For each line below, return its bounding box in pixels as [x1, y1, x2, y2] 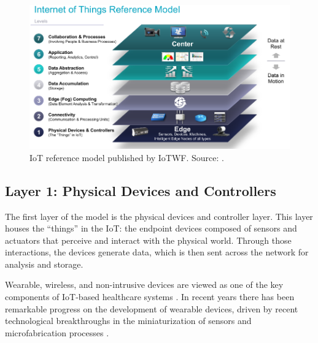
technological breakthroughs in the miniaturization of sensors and [5, 314, 252, 327]
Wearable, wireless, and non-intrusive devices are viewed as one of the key [5, 278, 284, 291]
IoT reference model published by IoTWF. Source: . [29, 151, 224, 164]
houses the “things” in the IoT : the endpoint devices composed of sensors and [5, 222, 297, 235]
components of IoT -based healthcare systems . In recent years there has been [5, 290, 295, 303]
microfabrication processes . [5, 326, 109, 339]
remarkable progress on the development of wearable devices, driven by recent [5, 302, 298, 315]
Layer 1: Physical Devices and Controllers [5, 181, 276, 200]
